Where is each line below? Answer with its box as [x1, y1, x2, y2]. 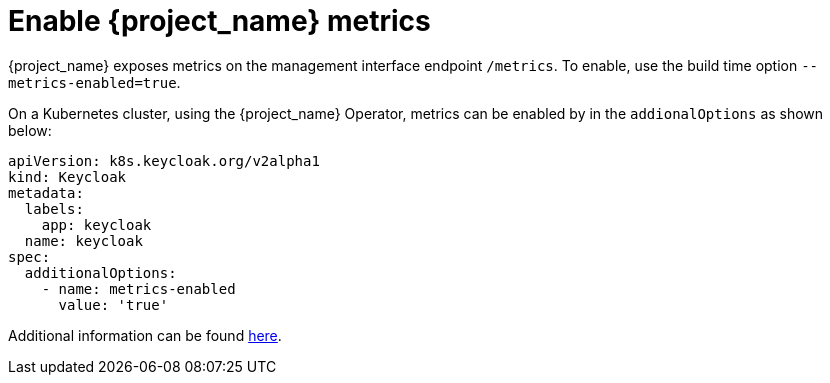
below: [8, 121, 52, 139]
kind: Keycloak [8, 168, 127, 185]
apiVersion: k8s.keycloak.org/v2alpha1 [8, 152, 320, 169]
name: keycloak [24, 232, 143, 249]
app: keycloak [41, 216, 152, 233]
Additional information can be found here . [8, 326, 282, 344]
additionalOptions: [24, 264, 177, 281]
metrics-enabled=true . [8, 73, 181, 91]
